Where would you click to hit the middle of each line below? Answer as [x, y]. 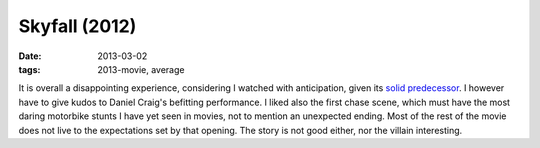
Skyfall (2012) [77, 26]
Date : [30, 56]
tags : [29, 69]
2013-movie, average [141, 69]
